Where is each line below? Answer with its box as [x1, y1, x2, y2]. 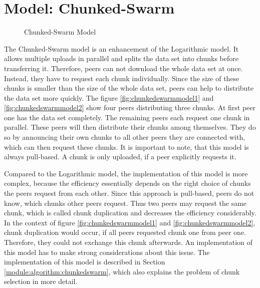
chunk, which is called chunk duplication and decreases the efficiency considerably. [4, 207, 256, 218]
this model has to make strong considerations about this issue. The [4, 246, 210, 257]
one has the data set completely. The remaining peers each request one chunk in [4, 112, 250, 122]
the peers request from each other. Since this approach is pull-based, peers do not [4, 188, 254, 198]
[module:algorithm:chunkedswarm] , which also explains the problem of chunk [4, 266, 240, 276]
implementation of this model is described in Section [4, 256, 165, 267]
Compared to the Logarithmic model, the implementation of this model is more [4, 168, 248, 178]
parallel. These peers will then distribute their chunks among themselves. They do [4, 122, 256, 132]
